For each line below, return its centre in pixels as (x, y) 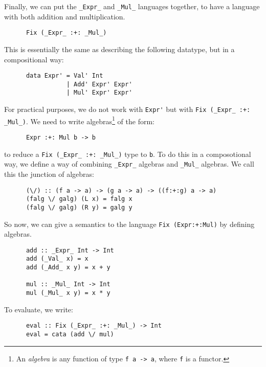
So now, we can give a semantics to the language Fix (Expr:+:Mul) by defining (129, 224)
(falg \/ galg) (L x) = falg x (79, 199)
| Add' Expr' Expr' (99, 84)
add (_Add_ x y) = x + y (68, 268)
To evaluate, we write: (39, 309)
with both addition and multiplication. (65, 16)
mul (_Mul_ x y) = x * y (68, 293)
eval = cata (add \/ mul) (70, 334)
